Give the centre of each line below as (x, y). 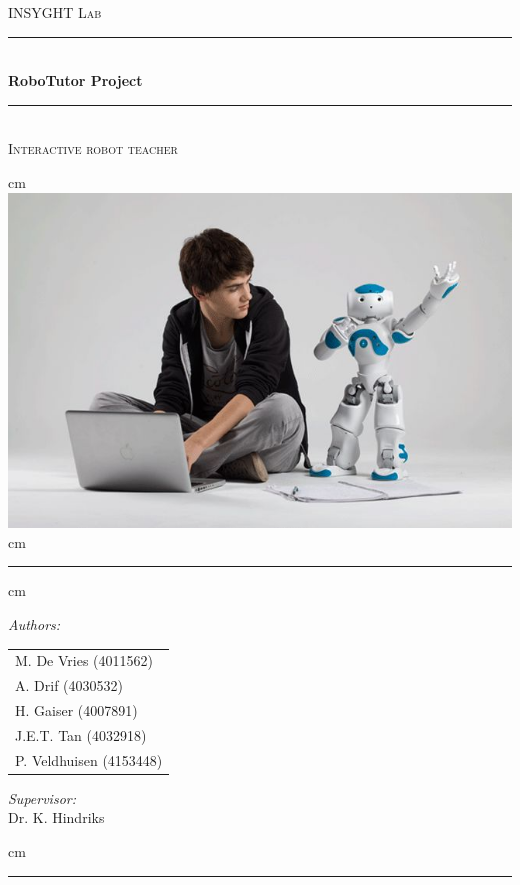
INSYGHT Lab (55, 12)
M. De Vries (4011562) (84, 660)
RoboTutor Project (75, 80)
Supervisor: (42, 797)
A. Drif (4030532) (69, 685)
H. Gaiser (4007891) (76, 710)
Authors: (34, 624)
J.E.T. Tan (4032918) (81, 734)
